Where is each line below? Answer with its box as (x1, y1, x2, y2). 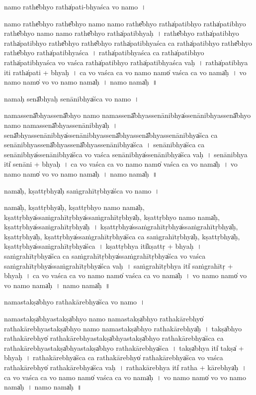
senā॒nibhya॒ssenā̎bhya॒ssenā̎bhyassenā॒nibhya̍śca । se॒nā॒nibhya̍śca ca (4, 139, 205, 150)
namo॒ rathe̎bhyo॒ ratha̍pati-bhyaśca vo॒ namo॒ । (4, 1, 146, 11)
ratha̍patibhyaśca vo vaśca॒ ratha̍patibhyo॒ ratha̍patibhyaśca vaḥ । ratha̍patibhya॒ (4, 57, 248, 67)
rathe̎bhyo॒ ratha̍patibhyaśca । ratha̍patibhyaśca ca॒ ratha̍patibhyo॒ (4, 47, 204, 58)
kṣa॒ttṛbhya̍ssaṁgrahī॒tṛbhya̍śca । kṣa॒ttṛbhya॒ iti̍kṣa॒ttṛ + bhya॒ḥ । (4, 241, 202, 251)
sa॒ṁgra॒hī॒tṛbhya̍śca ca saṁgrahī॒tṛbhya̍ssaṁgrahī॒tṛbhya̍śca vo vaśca (4, 251, 206, 261)
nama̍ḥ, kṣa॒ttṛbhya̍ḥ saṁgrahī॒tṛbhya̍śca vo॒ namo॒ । (4, 185, 160, 196)
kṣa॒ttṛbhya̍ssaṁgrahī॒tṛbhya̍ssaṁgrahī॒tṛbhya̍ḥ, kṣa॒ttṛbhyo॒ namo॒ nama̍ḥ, (4, 211, 220, 222)
